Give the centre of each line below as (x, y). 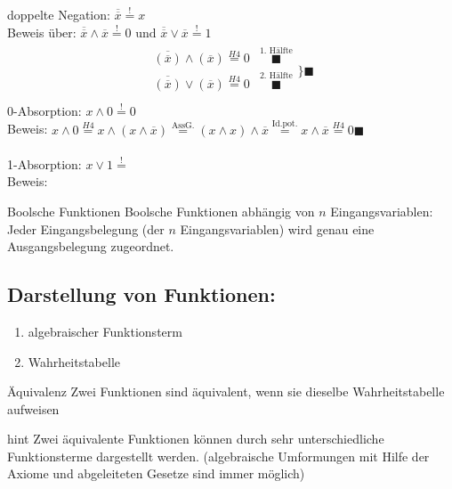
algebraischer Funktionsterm (105, 331)
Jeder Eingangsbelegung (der (86, 228)
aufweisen (33, 408)
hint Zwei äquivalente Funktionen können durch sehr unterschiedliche (196, 439)
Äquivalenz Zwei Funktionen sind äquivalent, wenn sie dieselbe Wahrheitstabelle (226, 391)
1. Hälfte (276, 50)
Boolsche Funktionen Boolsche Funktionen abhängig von (161, 211)
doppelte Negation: (59, 14)
